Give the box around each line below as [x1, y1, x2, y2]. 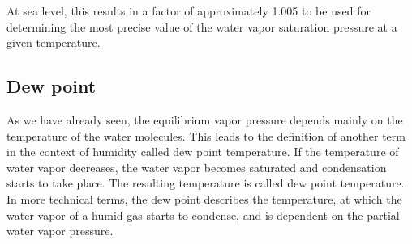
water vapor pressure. [6, 222, 114, 239]
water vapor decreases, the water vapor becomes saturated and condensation [6, 158, 387, 175]
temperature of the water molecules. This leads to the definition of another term [6, 127, 406, 144]
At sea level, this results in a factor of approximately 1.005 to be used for [6, 2, 371, 19]
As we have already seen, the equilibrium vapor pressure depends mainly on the [6, 111, 403, 128]
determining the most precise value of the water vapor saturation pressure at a [6, 18, 397, 35]
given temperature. [6, 34, 101, 51]
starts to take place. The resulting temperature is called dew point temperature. [6, 175, 405, 191]
